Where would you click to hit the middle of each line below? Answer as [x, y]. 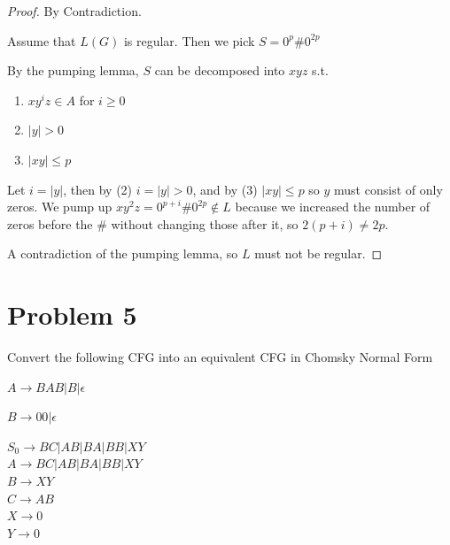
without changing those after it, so [205, 223]
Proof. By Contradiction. [74, 11]
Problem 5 [72, 315]
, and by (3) [225, 189]
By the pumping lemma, [73, 70]
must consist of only [388, 189]
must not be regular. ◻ [318, 253]
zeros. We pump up [60, 207]
